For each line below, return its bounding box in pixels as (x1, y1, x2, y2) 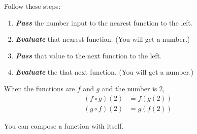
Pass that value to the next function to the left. (15, 50, 162, 60)
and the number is (101, 83, 157, 93)
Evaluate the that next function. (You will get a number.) (15, 67, 194, 77)
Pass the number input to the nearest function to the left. (15, 17, 193, 27)
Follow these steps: (4, 1, 61, 11)
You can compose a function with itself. (4, 120, 124, 131)
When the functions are (4, 83, 75, 93)
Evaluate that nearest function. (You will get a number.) (15, 34, 190, 44)
